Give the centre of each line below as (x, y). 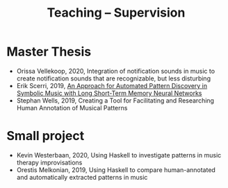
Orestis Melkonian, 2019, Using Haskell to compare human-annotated (116, 170)
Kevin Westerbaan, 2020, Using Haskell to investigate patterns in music (119, 155)
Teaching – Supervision (116, 13)
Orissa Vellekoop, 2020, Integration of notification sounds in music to (116, 71)
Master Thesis (49, 52)
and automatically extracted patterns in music (82, 177)
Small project (46, 136)
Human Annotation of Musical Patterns (72, 108)
